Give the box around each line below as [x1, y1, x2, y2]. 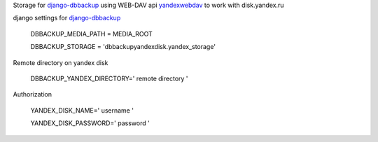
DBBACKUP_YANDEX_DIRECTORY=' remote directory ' [30, 74, 188, 83]
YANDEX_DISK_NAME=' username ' [30, 106, 134, 115]
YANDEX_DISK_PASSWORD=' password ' [30, 119, 150, 127]
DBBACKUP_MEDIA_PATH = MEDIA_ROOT [30, 29, 153, 38]
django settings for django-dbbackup [13, 14, 121, 22]
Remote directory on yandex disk [13, 58, 108, 66]
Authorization [13, 90, 52, 99]
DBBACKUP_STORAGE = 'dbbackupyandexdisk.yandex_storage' [30, 43, 216, 51]
